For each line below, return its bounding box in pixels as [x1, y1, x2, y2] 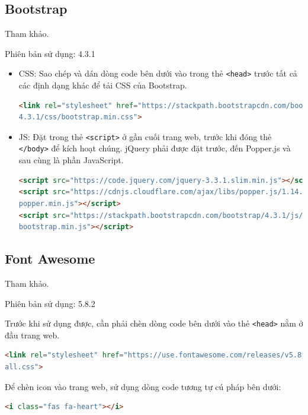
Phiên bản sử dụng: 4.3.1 [5, 47, 95, 59]
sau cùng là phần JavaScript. [18, 154, 124, 166]
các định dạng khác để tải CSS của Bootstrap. [18, 79, 187, 91]
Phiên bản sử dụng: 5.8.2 [5, 297, 95, 309]
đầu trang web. [5, 328, 60, 341]
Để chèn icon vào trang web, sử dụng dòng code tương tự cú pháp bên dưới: [5, 380, 281, 392]
